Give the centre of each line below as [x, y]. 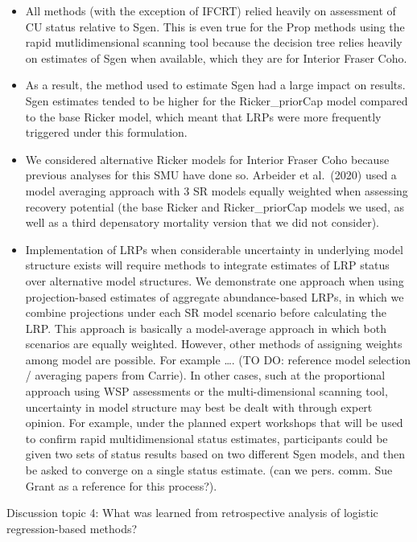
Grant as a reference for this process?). [121, 485]
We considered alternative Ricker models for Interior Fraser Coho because [207, 159]
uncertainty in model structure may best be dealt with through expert [199, 406]
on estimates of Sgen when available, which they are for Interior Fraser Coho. [216, 57]
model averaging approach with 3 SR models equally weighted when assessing [217, 190]
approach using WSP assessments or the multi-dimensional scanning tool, [206, 391]
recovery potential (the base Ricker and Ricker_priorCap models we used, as [215, 206]
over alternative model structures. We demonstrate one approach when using [215, 280]
